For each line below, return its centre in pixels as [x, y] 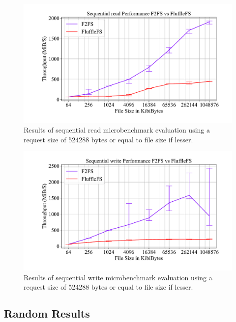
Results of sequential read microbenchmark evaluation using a [117, 130]
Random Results [47, 313]
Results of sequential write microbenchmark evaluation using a [118, 277]
